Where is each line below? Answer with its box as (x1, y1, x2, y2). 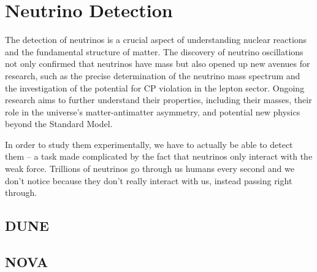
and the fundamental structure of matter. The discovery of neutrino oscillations (5, 45, 304, 58)
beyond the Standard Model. (5, 117, 113, 130)
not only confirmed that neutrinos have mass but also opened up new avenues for (5, 57, 310, 70)
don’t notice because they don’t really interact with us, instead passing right (5, 174, 292, 187)
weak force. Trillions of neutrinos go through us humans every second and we (5, 162, 294, 175)
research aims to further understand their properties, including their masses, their (5, 93, 312, 106)
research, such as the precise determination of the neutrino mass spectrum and (5, 69, 300, 82)
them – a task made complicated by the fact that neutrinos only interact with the (5, 150, 313, 163)
